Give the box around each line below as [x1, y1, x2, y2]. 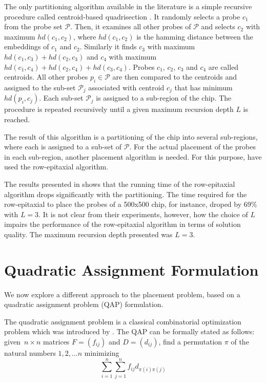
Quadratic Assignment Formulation [4, 259, 259, 280]
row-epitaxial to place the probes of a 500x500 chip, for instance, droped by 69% [4, 199, 257, 209]
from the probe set [4, 21, 63, 32]
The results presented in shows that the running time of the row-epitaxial [4, 178, 235, 189]
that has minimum [174, 82, 233, 92]
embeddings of [4, 41, 49, 52]
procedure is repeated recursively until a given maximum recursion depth [4, 104, 234, 114]
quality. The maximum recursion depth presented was [4, 228, 173, 239]
